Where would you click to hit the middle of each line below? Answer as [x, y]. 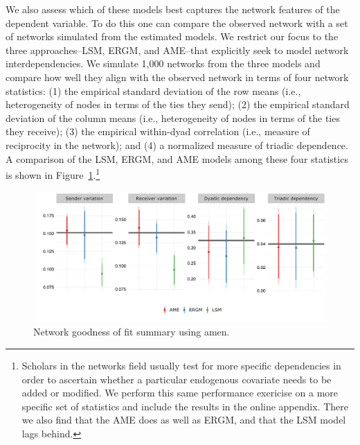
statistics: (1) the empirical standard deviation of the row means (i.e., [153, 90]
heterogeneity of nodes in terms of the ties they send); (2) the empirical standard [178, 104]
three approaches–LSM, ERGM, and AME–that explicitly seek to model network [177, 50]
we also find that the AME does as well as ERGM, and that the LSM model [184, 420]
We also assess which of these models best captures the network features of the [173, 9]
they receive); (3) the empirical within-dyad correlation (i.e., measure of [158, 131]
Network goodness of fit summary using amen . [132, 332]
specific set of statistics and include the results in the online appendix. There [185, 406]
